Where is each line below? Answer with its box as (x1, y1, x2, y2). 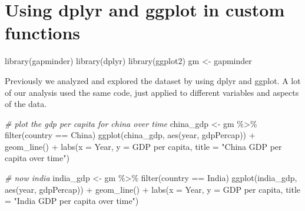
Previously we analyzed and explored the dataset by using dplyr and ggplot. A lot (5, 74, 301, 86)
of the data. (5, 98, 47, 110)
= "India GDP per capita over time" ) (5, 195, 139, 207)
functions (5, 21, 81, 45)
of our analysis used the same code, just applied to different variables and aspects (5, 86, 299, 98)
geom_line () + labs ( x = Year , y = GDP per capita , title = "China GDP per (5, 140, 282, 152)
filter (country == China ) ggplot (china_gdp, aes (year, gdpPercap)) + (5, 129, 256, 141)
